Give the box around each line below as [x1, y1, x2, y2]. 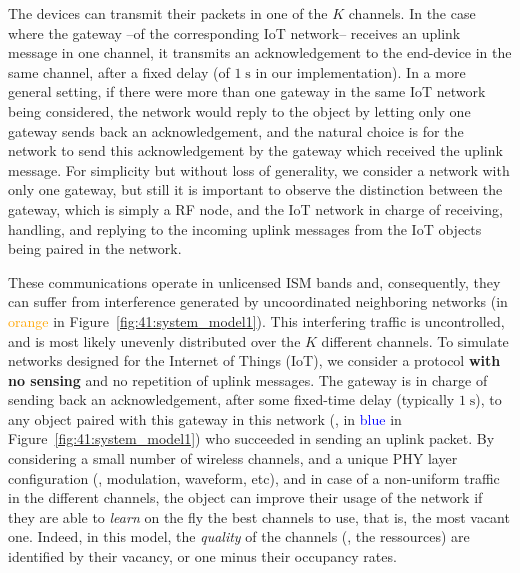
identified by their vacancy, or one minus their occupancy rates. [8, 546, 397, 567]
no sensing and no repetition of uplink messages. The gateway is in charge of [8, 369, 488, 390]
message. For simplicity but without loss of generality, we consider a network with [8, 159, 510, 180]
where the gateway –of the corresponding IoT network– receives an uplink [8, 22, 461, 43]
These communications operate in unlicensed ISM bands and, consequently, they [8, 271, 501, 292]
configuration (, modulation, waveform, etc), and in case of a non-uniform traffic [8, 467, 500, 488]
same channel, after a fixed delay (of [8, 61, 230, 82]
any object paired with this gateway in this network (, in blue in [8, 408, 402, 429]
